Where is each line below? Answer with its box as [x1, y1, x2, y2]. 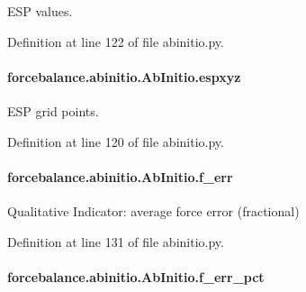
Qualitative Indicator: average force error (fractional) [7, 201, 300, 220]
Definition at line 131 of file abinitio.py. [7, 232, 224, 251]
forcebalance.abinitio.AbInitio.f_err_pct [7, 267, 265, 286]
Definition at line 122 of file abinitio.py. [7, 32, 224, 50]
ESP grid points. [7, 101, 99, 120]
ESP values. [7, 2, 73, 20]
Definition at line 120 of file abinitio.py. [7, 132, 224, 151]
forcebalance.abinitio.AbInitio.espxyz [7, 67, 241, 86]
